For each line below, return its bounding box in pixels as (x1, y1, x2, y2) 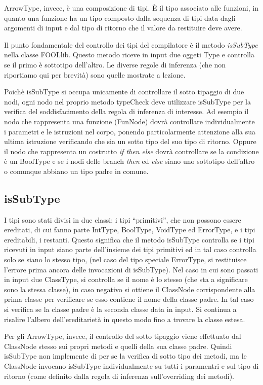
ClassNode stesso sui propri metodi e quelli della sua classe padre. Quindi (4, 340, 232, 351)
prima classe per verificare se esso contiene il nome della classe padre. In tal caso (4, 294, 254, 304)
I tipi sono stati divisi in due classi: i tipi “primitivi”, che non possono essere (4, 214, 241, 225)
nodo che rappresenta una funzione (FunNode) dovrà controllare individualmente (4, 116, 255, 126)
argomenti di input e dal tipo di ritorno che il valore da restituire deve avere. (4, 22, 242, 33)
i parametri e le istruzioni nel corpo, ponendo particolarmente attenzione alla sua (4, 126, 256, 136)
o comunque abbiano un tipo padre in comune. (4, 165, 149, 176)
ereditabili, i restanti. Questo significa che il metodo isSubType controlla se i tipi (4, 234, 254, 244)
